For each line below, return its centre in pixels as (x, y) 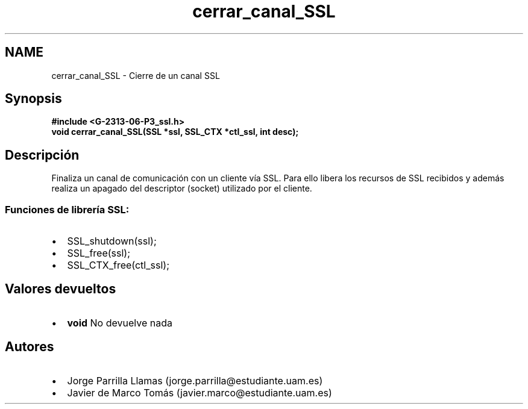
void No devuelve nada (120, 323)
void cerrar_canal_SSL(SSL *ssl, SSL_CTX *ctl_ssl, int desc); (175, 132)
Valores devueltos (61, 289)
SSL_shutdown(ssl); (112, 241)
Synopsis (33, 99)
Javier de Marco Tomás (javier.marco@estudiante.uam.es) (200, 392)
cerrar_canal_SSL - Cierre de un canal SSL (136, 75)
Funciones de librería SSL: (67, 209)
